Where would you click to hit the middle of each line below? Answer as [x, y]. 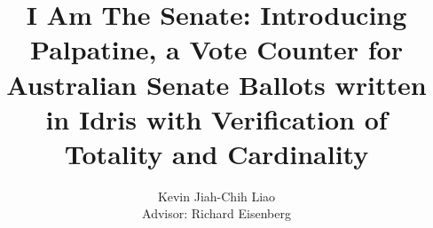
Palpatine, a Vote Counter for [216, 49]
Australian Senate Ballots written [216, 84]
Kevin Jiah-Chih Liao [216, 196]
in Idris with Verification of [216, 118]
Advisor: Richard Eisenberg [216, 213]
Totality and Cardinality [216, 153]
